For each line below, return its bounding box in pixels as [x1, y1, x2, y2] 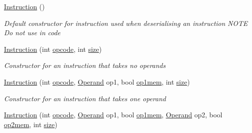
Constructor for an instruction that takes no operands [4, 60, 166, 70]
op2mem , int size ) [4, 119, 57, 129]
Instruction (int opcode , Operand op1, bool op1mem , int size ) [4, 76, 190, 87]
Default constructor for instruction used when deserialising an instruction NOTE [4, 18, 248, 28]
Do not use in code [4, 27, 61, 38]
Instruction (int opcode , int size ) [4, 44, 102, 54]
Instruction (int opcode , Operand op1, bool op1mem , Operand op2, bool [4, 110, 223, 120]
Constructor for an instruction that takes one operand [4, 93, 166, 103]
